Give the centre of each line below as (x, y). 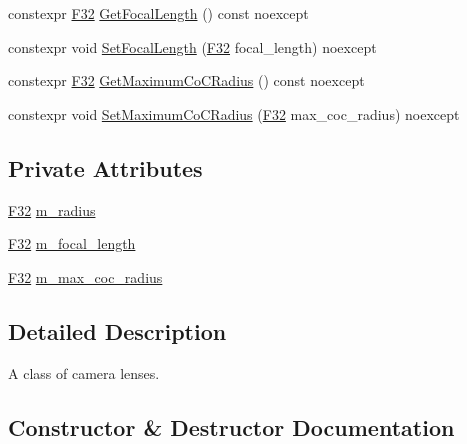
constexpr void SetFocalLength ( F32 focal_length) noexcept (192, 46)
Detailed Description (117, 330)
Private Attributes (105, 167)
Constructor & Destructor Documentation (231, 426)
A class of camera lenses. (84, 372)
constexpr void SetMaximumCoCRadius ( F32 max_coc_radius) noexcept (234, 113)
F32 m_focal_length (72, 243)
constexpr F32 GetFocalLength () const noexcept (158, 13)
